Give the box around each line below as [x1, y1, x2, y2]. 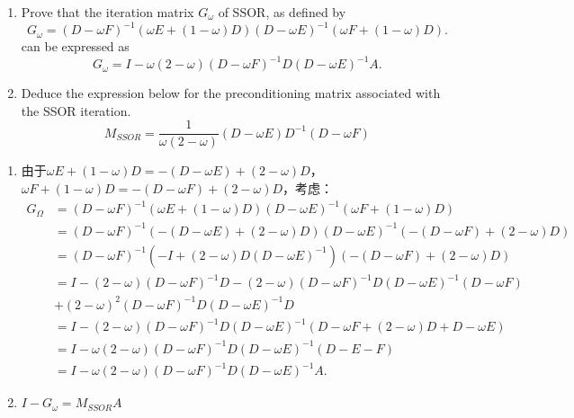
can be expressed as [21, 37, 130, 56]
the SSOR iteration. [21, 101, 131, 120]
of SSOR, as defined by [218, 3, 346, 21]
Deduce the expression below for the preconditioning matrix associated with [21, 84, 441, 102]
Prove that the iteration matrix [21, 3, 194, 21]
